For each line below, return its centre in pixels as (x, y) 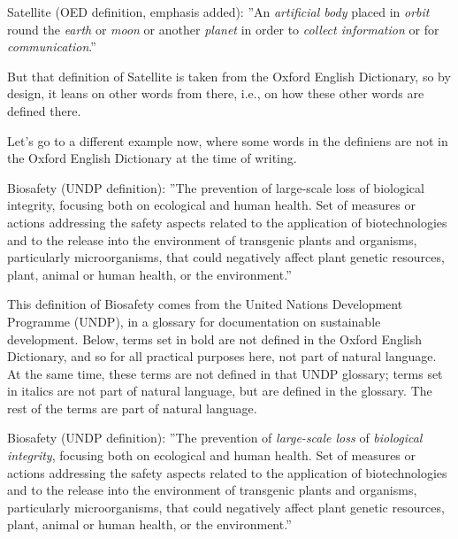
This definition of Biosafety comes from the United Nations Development (205, 304)
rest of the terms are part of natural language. (132, 408)
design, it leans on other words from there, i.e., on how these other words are (216, 93)
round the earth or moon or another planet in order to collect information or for (223, 29)
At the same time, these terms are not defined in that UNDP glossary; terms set (225, 373)
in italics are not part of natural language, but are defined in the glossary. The (220, 391)
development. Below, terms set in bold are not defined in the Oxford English (214, 339)
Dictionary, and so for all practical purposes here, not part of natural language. (222, 356)
